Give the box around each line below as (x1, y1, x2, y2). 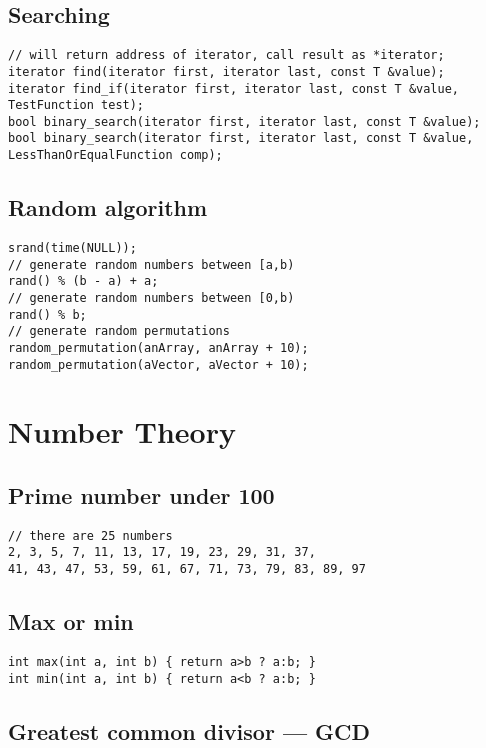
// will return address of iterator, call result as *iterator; (8, 48, 445, 63)
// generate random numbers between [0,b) (8, 290, 295, 305)
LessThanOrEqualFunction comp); (8, 148, 223, 163)
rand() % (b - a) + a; (8, 274, 159, 289)
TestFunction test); (8, 98, 145, 113)
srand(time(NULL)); (8, 241, 137, 255)
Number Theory (8, 411, 236, 452)
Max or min (8, 606, 134, 637)
